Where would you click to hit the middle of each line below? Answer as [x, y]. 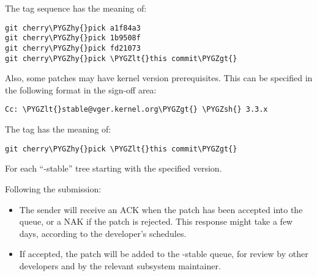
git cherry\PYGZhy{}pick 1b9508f [73, 38]
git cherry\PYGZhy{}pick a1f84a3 [73, 28]
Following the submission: [53, 188]
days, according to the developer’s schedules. [103, 233]
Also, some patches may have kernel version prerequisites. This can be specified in [159, 78]
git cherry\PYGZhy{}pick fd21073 [73, 48]
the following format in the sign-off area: [81, 89]
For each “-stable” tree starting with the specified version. [114, 168]
